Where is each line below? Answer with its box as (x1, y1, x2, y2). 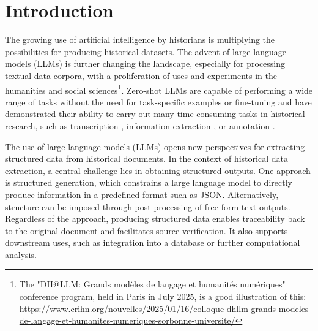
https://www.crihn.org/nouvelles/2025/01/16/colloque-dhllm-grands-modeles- (19, 302, 312, 314)
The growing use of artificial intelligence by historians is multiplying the (5, 33, 275, 46)
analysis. (5, 248, 37, 261)
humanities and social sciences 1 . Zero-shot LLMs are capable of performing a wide (5, 82, 313, 96)
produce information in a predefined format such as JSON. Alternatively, (5, 188, 279, 200)
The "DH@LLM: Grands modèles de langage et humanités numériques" (19, 278, 286, 291)
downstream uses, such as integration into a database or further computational (5, 236, 300, 249)
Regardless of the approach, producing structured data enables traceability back (5, 212, 305, 225)
